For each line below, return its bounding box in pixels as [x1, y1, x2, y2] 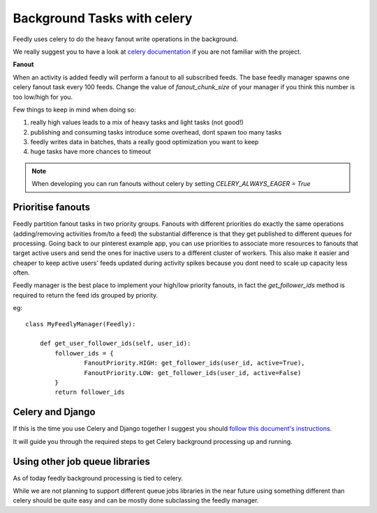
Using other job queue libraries [13, 455, 150, 467]
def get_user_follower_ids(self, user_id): [39, 339, 191, 348]
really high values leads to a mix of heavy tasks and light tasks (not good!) [30, 118, 244, 127]
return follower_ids [54, 388, 125, 397]
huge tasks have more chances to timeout [30, 147, 151, 156]
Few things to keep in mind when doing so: [13, 105, 136, 114]
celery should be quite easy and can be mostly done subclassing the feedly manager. [13, 496, 259, 505]
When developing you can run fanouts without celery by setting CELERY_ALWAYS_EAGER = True [31, 180, 311, 188]
